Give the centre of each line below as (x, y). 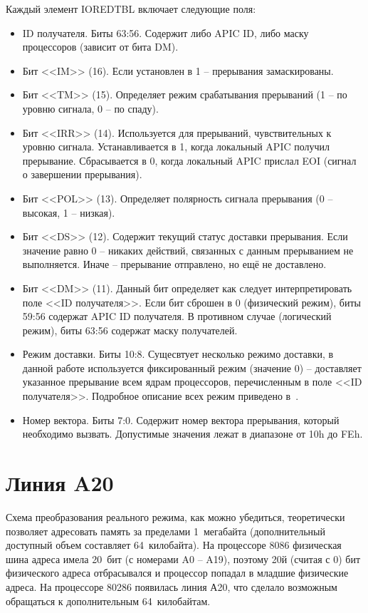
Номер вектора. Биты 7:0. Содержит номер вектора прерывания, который (181, 419)
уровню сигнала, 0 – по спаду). (90, 108)
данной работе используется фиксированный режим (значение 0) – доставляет (192, 367)
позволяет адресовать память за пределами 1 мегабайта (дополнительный (165, 531)
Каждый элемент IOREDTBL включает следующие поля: (131, 9)
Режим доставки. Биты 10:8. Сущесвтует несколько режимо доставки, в (178, 354)
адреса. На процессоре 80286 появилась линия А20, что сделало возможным (172, 586)
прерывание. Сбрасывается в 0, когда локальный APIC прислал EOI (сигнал (189, 160)
